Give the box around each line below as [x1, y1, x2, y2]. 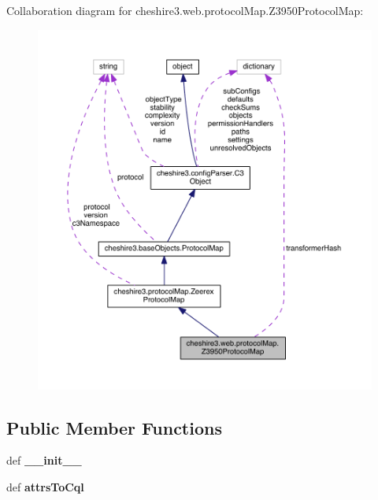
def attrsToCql [6, 478, 84, 494]
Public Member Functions [6, 415, 222, 439]
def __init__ [6, 452, 82, 469]
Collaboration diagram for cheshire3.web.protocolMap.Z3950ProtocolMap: [6, 2, 364, 18]
